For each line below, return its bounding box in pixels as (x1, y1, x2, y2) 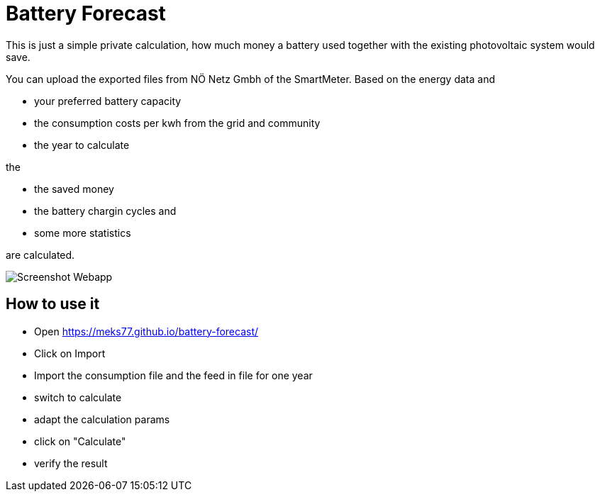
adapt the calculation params (34, 413, 170, 425)
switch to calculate (34, 391, 122, 403)
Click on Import (34, 347, 106, 359)
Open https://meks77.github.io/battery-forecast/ (34, 325, 259, 337)
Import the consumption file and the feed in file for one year (34, 369, 313, 381)
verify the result (34, 457, 108, 469)
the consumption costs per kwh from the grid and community (34, 116, 321, 129)
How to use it (6, 295, 100, 313)
